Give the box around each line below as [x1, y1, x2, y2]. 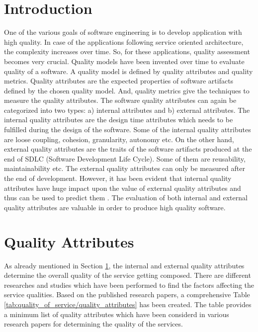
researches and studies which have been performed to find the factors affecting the [4, 279, 254, 290]
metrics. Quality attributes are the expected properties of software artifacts [4, 76, 234, 86]
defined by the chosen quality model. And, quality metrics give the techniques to [4, 85, 250, 95]
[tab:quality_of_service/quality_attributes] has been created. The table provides [4, 299, 252, 309]
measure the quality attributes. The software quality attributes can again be [4, 95, 237, 105]
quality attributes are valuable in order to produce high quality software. [4, 202, 226, 212]
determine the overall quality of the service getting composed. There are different [4, 270, 251, 280]
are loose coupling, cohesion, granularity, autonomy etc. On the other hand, [4, 134, 234, 144]
